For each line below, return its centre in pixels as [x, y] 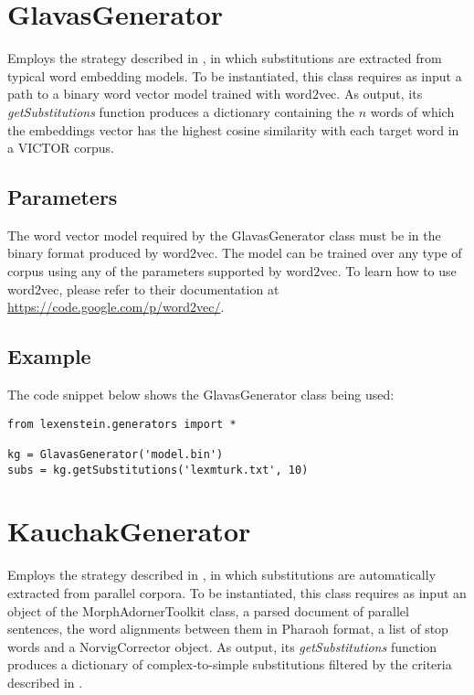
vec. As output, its [370, 94]
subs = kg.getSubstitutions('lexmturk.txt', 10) [158, 470]
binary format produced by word [99, 253]
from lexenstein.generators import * [122, 424]
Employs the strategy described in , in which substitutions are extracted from [225, 58]
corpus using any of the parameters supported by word [161, 271]
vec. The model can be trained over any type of [329, 253]
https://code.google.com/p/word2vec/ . [116, 307]
